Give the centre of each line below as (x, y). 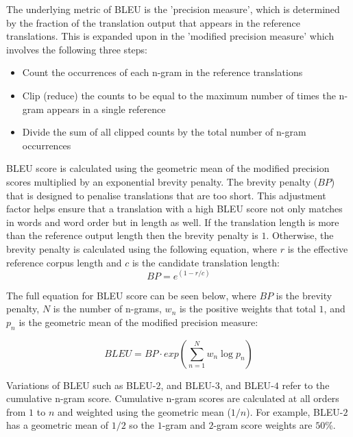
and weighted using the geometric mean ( (144, 411)
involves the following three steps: (77, 49)
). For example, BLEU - (295, 411)
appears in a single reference (106, 109)
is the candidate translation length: (206, 262)
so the (142, 425)
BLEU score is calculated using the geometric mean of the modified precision (168, 168)
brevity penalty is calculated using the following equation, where (142, 248)
